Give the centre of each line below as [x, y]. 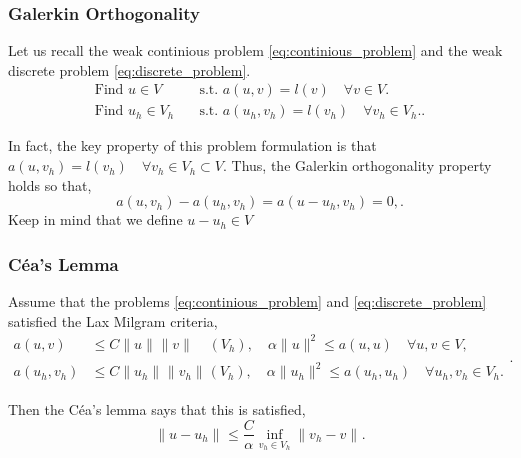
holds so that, [50, 184]
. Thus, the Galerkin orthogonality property [357, 165]
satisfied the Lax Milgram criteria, [113, 320]
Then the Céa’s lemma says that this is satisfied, [157, 408]
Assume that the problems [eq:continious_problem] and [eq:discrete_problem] [247, 301]
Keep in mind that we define [95, 219]
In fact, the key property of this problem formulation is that [192, 145]
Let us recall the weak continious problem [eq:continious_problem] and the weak [255, 50]
